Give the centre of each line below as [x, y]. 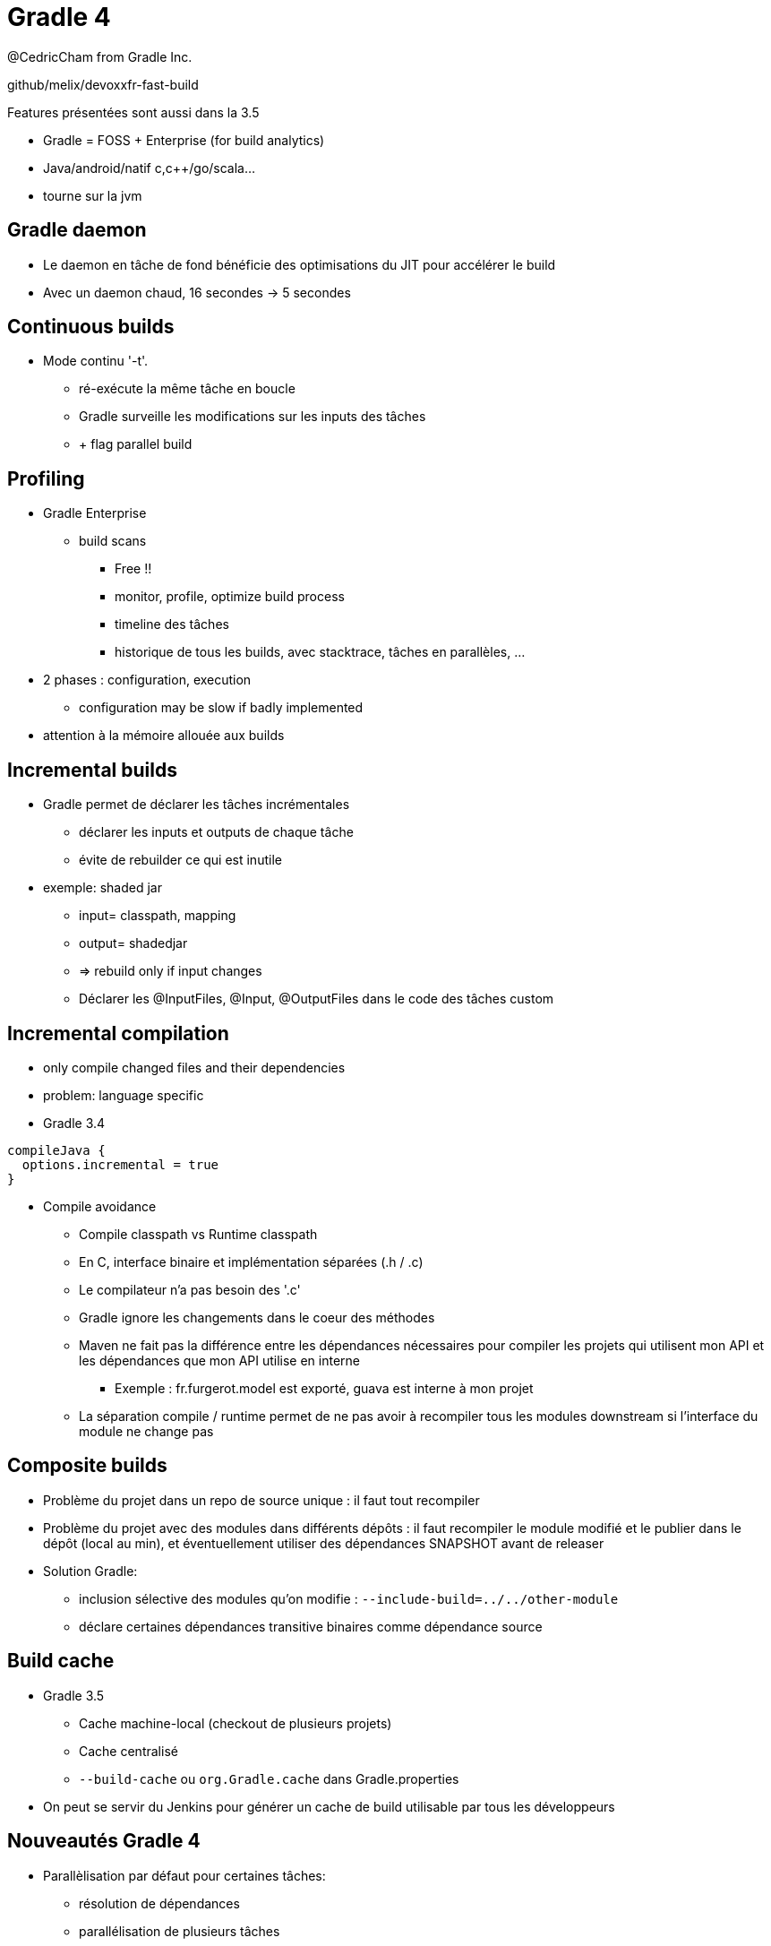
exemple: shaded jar [103, 888]
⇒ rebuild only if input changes [171, 971]
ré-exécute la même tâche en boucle [187, 389]
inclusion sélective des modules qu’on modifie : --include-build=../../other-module [349, 1598]
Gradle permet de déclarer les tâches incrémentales [197, 805]
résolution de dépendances [159, 1903]
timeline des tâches [172, 624]
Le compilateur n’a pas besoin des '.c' [190, 1289]
